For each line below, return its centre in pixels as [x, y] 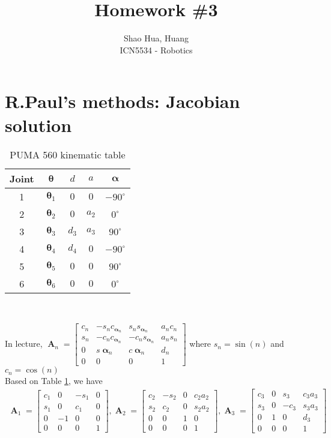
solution [38, 124]
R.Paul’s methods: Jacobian [123, 101]
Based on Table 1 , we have [54, 381]
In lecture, [24, 343]
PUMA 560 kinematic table [68, 155]
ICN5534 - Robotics [156, 49]
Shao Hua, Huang [156, 38]
